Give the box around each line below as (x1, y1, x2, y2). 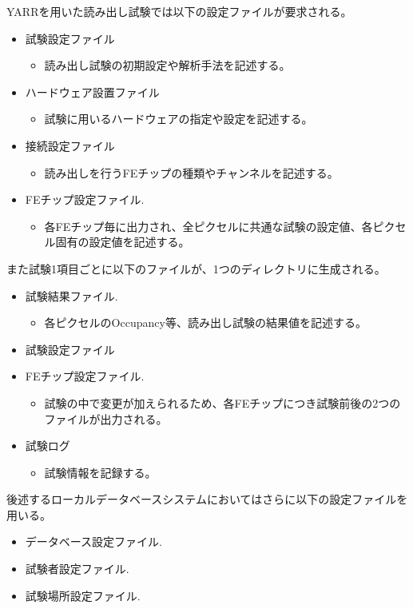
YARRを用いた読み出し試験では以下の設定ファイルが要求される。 (6, 3, 352, 19)
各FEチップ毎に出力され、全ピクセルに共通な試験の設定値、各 (44, 217, 373, 234)
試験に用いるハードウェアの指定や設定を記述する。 (44, 110, 313, 127)
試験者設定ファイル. (25, 560, 129, 577)
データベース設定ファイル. (25, 533, 162, 550)
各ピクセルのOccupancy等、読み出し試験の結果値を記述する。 (44, 314, 367, 331)
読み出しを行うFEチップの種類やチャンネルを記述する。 (44, 164, 339, 181)
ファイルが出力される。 (44, 410, 168, 427)
